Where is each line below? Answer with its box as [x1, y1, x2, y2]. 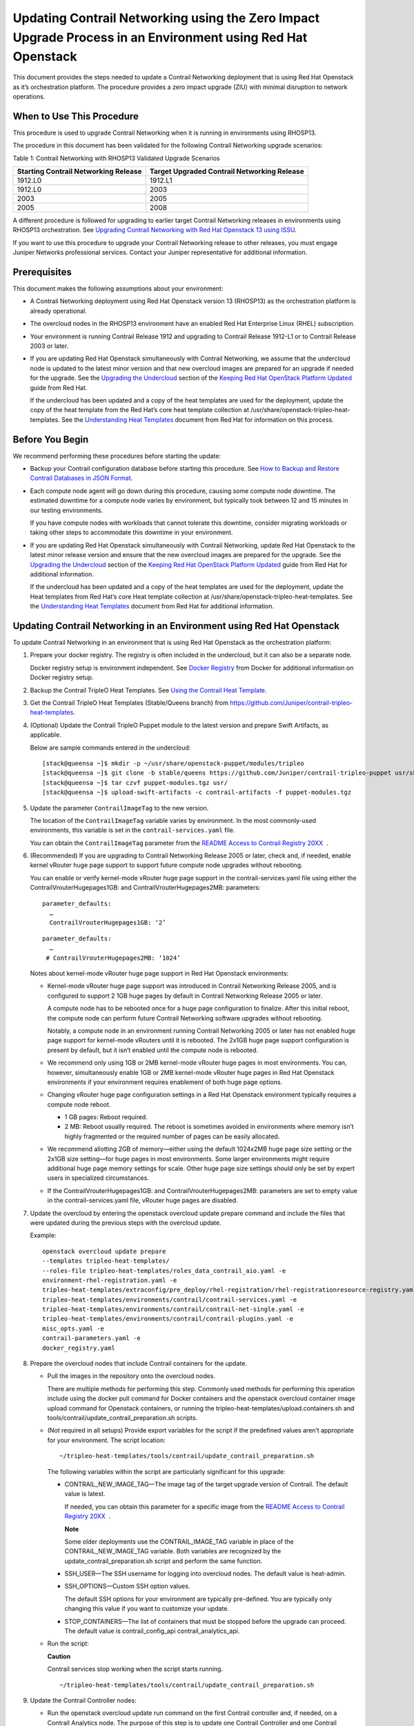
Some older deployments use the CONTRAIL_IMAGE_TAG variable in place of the [64, 1537, 294, 1546]
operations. [12, 92, 46, 100]
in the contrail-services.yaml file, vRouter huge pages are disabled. [47, 1196, 238, 1205]
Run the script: [47, 1640, 89, 1648]
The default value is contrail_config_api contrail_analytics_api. [64, 1627, 240, 1636]
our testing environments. [30, 506, 103, 514]
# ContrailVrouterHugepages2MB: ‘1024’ [46, 953, 181, 962]
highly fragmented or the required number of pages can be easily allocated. [64, 1132, 280, 1141]
